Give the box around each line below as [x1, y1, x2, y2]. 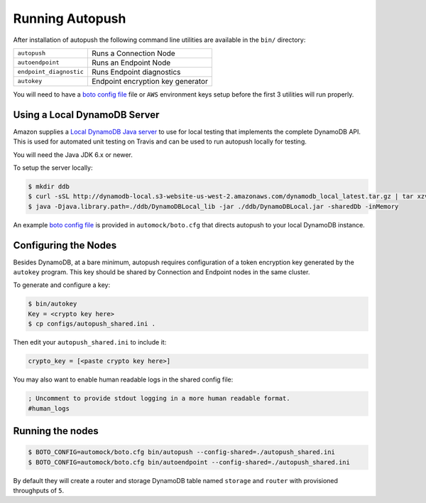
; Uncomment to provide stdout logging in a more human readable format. [28, 394, 290, 403]
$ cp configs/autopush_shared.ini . [28, 320, 156, 328]
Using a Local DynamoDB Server [13, 109, 160, 121]
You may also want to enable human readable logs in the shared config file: [13, 375, 234, 384]
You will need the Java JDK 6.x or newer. [13, 150, 133, 159]
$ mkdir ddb [28, 183, 70, 190]
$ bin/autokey [28, 300, 77, 308]
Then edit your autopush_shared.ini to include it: [13, 338, 167, 347]
